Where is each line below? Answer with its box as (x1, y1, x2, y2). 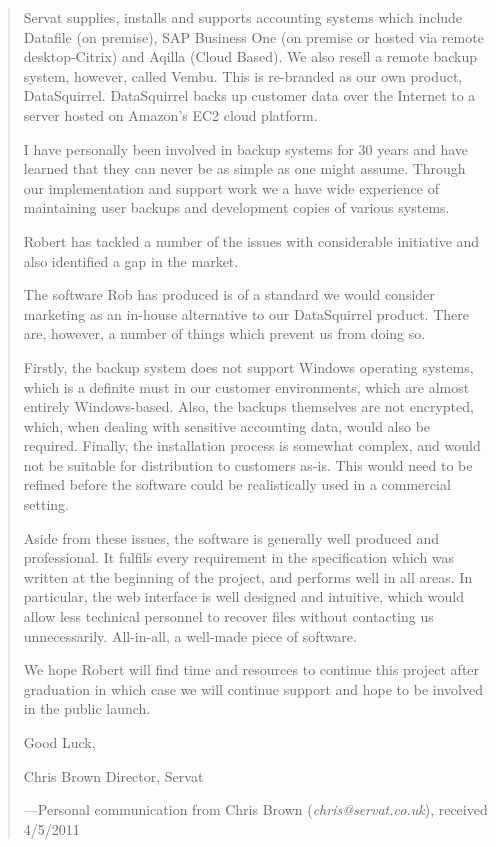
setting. (23, 494, 69, 515)
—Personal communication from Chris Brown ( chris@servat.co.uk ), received (23, 799, 488, 820)
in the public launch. (23, 698, 151, 719)
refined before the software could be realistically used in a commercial (23, 474, 451, 495)
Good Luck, (23, 732, 96, 752)
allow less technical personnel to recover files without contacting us (23, 606, 434, 627)
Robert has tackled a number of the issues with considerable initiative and (23, 230, 480, 251)
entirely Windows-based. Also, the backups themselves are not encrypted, (23, 396, 474, 417)
